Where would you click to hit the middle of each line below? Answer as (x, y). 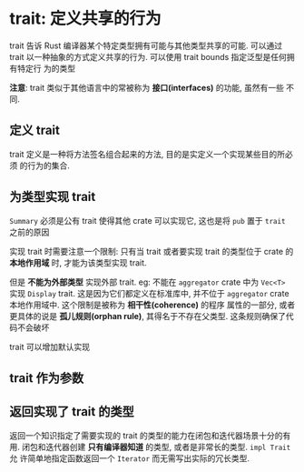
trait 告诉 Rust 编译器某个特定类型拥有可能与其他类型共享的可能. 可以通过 (146, 45)
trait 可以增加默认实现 (50, 346)
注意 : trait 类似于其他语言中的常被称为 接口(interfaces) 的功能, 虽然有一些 (147, 87)
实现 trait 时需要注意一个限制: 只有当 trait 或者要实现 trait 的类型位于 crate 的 (152, 251)
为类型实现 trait (53, 197)
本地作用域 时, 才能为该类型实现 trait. (78, 262)
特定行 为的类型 (46, 68)
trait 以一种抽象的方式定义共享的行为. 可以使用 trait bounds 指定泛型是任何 (148, 56)
